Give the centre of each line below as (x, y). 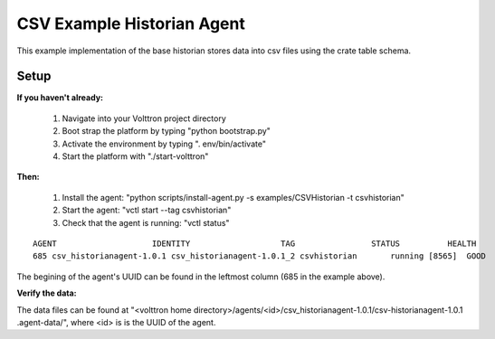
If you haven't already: (60, 98)
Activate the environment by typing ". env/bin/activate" (164, 144)
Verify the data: (47, 293)
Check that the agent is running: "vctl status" (146, 222)
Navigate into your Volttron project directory (144, 118)
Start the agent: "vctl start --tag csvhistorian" (147, 210)
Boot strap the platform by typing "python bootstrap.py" (167, 131)
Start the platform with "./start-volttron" (135, 156)
